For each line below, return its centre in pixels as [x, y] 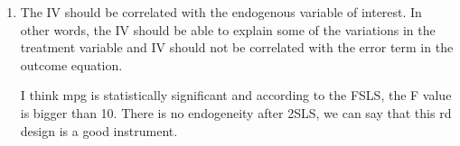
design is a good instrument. [99, 130]
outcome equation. [71, 64]
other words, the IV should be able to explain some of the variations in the [228, 29]
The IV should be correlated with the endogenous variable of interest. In [221, 12]
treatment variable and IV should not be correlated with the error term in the [237, 47]
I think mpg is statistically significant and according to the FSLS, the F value [236, 95]
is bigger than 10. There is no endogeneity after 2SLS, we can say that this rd [236, 112]
